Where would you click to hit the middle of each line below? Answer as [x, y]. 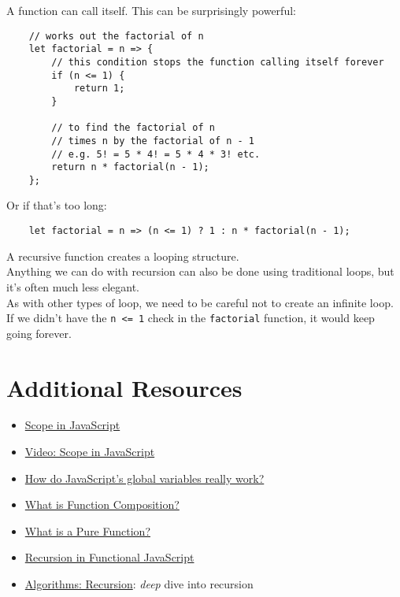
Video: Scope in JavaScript [90, 452]
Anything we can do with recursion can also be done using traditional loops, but [200, 271]
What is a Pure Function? [87, 530]
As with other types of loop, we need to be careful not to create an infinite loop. [200, 302]
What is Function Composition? [102, 504]
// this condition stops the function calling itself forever [218, 62]
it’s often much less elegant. [73, 286]
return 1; [99, 89]
